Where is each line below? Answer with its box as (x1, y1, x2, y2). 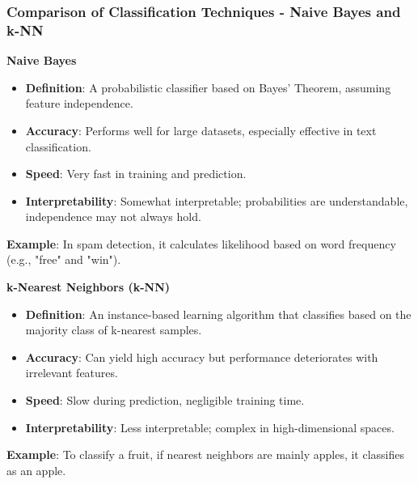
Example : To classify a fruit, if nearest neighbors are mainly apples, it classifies (6, 446, 405, 463)
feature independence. (25, 95, 133, 112)
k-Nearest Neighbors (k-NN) (6, 278, 171, 295)
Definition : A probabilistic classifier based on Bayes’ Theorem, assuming (25, 79, 391, 96)
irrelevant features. (25, 364, 118, 381)
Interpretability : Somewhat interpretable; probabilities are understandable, (25, 192, 408, 209)
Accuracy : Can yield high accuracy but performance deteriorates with (25, 348, 378, 365)
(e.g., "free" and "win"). (6, 251, 121, 268)
